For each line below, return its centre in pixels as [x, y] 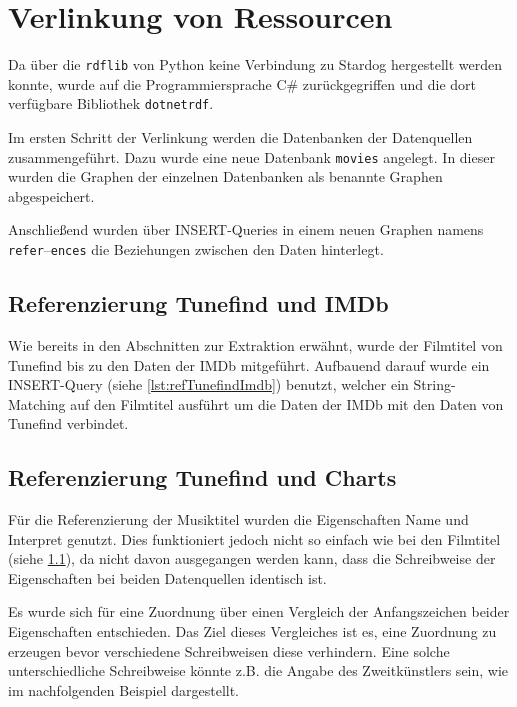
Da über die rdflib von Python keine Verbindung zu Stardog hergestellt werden [255, 64]
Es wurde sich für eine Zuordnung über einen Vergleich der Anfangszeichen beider [259, 611]
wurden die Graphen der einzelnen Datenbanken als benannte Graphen [225, 176]
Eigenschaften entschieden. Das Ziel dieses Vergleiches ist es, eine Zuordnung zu [252, 631]
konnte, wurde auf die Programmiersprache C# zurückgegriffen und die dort [242, 83]
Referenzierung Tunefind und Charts [202, 477]
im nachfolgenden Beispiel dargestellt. [123, 689]
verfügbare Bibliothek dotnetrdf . [111, 103]
